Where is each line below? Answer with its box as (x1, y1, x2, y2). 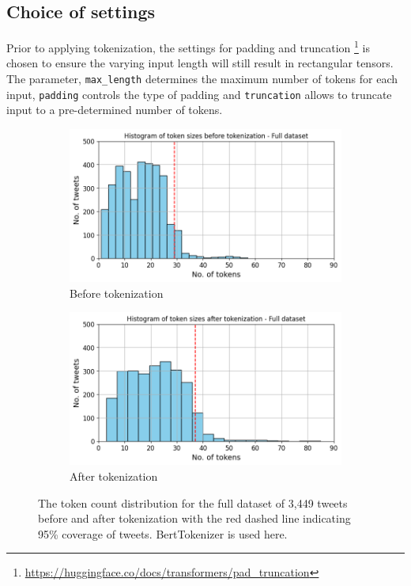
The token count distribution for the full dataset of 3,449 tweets (38, 494, 348, 511)
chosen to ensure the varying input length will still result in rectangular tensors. (6, 55, 394, 71)
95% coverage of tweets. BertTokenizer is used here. (38, 525, 288, 542)
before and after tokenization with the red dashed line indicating (38, 510, 351, 527)
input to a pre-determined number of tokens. (6, 101, 223, 118)
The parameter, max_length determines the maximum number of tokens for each (6, 70, 398, 87)
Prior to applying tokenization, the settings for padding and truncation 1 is (6, 37, 370, 55)
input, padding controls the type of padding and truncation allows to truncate (6, 86, 392, 102)
